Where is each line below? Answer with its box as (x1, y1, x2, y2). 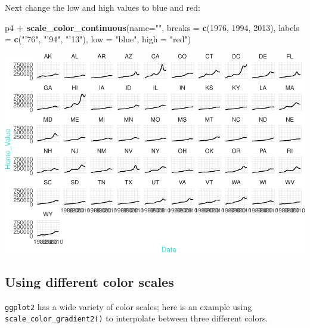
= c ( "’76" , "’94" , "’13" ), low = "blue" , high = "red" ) (5, 33, 191, 45)
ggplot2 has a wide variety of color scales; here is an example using (5, 300, 252, 312)
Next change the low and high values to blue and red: (5, 1, 200, 13)
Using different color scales (5, 273, 174, 291)
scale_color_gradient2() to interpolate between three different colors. (5, 312, 268, 324)
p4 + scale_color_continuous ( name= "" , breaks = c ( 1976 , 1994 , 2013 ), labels (5, 21, 299, 33)
